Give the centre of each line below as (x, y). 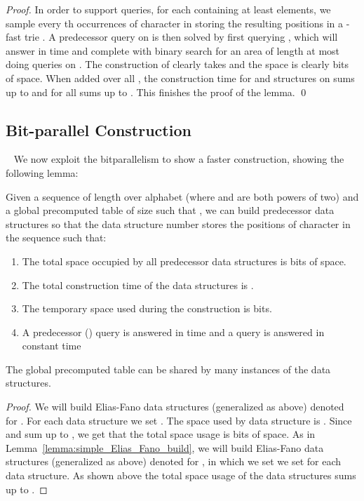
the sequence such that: (56, 238)
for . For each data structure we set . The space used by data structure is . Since (179, 420)
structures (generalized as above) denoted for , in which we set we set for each (174, 461)
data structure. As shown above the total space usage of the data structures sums (181, 475)
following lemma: (42, 172)
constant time (52, 346)
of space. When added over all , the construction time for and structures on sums (180, 78)
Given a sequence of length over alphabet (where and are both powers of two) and (182, 196)
